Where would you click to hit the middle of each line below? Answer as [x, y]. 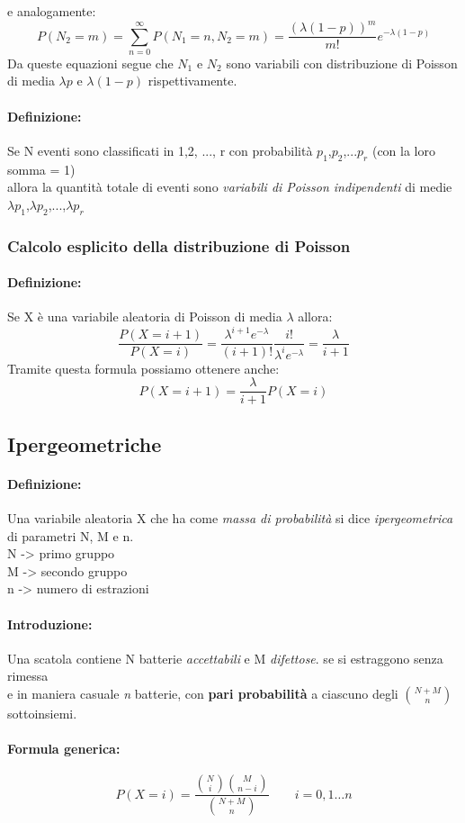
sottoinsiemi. [42, 713]
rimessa [28, 676]
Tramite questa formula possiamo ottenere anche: [143, 368]
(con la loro [404, 150]
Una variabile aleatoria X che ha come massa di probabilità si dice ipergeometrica [230, 518]
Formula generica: [64, 749]
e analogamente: [52, 11]
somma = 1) [41, 169]
